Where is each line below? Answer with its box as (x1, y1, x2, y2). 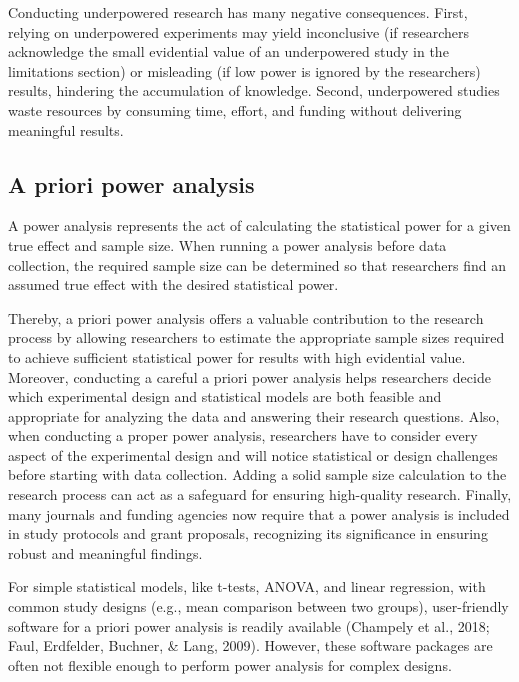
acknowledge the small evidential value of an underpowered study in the (8, 41, 449, 62)
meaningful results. (8, 119, 124, 140)
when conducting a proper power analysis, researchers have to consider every (8, 425, 478, 446)
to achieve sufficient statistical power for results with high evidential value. (8, 346, 466, 367)
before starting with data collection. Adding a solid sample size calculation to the (8, 464, 507, 485)
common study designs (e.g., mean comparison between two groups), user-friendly (8, 596, 509, 617)
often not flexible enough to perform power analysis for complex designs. (8, 654, 452, 675)
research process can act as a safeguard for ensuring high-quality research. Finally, (8, 484, 512, 505)
